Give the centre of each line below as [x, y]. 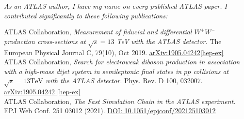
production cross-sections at [45, 41]
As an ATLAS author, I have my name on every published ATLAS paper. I [115, 6]
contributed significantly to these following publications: [86, 15]
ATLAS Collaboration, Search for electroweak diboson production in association [122, 62]
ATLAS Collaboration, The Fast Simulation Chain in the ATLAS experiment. [120, 101]
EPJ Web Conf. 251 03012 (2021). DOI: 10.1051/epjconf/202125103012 [110, 111]
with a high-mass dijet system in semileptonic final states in [93, 71]
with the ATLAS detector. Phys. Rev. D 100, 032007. [124, 81]
